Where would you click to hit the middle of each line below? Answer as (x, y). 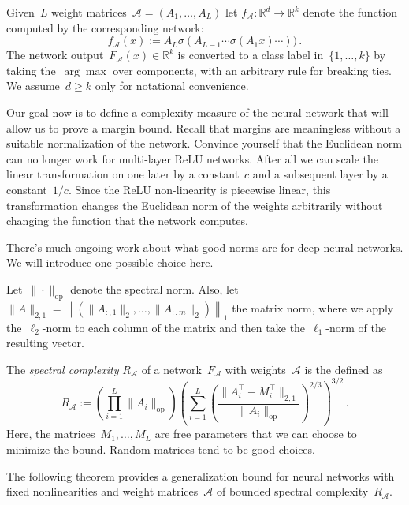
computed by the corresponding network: (105, 27)
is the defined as (344, 369)
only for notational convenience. (172, 86)
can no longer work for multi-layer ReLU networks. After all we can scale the (193, 158)
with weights (255, 369)
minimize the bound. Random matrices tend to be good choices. (161, 449)
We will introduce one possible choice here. (110, 262)
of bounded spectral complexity (292, 491)
